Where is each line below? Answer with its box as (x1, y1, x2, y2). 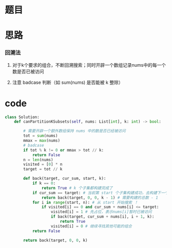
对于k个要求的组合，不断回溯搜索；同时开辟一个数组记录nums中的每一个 (12, 62, 166, 68)
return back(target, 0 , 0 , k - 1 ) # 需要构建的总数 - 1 (41, 195, 159, 200)
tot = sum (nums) (23, 133, 58, 139)
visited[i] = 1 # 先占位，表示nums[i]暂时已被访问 (50, 209, 152, 215)
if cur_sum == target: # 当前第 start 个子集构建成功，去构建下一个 (32, 190, 169, 195)
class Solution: (5, 115, 40, 120)
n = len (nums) (23, 157, 53, 162)
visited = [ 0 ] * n (23, 162, 63, 167)
